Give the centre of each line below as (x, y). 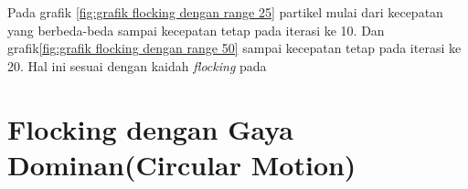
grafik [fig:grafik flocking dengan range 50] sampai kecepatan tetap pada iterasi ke (234, 48)
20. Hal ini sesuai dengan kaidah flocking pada (137, 65)
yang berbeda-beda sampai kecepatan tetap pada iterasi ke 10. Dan (196, 30)
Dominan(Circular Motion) (182, 164)
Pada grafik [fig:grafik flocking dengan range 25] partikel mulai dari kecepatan (225, 12)
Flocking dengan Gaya (150, 128)
